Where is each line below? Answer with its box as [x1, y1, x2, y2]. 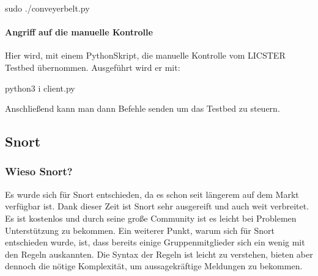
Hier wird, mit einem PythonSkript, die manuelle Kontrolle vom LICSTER [5, 49, 286, 62]
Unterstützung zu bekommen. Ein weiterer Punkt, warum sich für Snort [5, 223, 275, 236]
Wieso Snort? [5, 164, 73, 179]
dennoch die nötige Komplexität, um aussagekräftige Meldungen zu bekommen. [5, 260, 303, 272]
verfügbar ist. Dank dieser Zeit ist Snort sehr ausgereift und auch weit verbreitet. [5, 200, 309, 212]
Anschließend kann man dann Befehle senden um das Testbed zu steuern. [5, 102, 280, 115]
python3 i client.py [5, 81, 75, 94]
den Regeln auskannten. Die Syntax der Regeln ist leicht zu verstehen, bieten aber [5, 247, 313, 260]
